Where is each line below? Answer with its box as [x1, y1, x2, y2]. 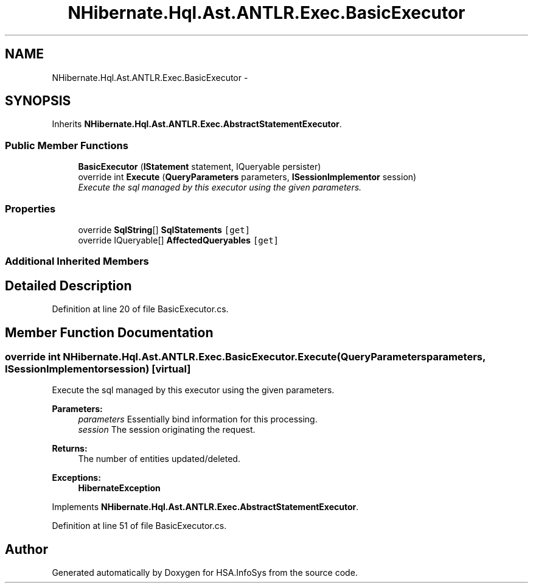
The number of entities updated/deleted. [78, 453, 240, 464]
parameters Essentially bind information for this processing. [78, 414, 318, 425]
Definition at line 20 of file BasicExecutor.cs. [52, 304, 229, 315]
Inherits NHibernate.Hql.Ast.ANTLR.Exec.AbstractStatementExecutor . [52, 119, 342, 130]
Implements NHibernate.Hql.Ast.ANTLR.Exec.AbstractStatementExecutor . [52, 502, 359, 513]
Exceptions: [52, 472, 101, 483]
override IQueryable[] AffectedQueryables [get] [78, 234, 279, 245]
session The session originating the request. [78, 424, 256, 435]
